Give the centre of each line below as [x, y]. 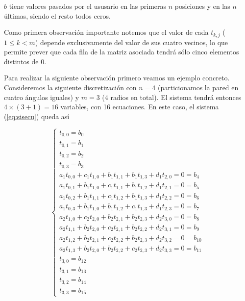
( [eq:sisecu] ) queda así [37, 116]
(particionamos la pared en [198, 88]
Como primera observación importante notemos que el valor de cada [106, 32]
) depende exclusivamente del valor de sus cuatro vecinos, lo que [132, 42]
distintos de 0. [25, 61]
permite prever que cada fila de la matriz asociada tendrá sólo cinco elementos [122, 52]
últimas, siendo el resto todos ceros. [57, 15]
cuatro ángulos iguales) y [42, 97]
